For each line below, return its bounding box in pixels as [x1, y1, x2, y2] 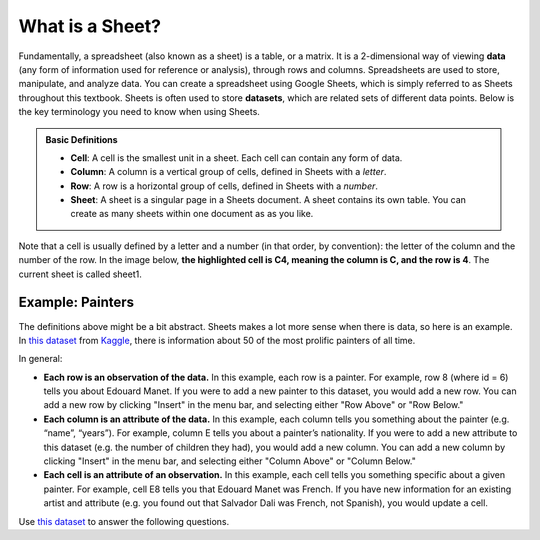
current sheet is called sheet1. [18, 268, 142, 280]
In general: [18, 353, 63, 365]
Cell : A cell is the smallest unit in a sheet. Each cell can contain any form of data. [70, 151, 403, 164]
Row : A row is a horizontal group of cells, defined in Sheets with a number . [70, 180, 379, 192]
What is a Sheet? [18, 15, 162, 37]
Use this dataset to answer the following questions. [18, 515, 230, 527]
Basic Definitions [45, 133, 119, 145]
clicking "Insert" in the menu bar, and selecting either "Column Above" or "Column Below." [43, 455, 417, 467]
